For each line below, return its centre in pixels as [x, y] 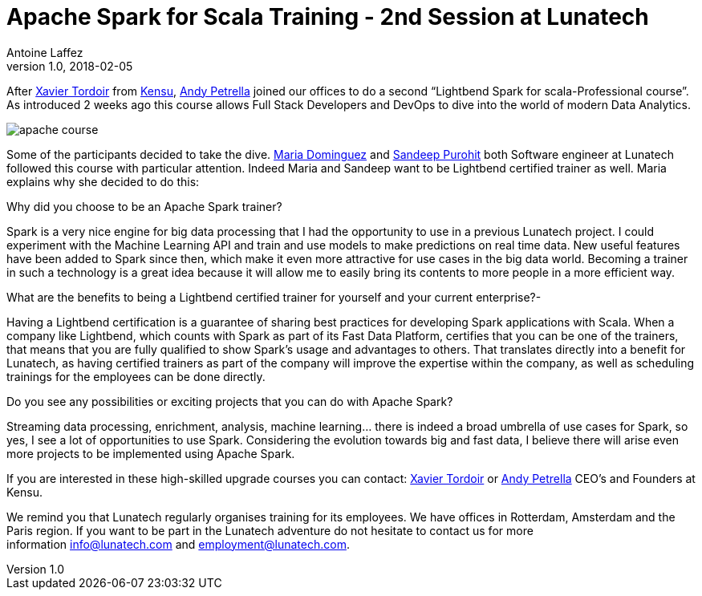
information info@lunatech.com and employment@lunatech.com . [178, 544]
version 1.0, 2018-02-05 [70, 66]
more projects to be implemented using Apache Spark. [151, 453]
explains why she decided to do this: [103, 181]
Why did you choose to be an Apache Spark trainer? [144, 206]
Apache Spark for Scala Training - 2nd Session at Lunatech [328, 17]
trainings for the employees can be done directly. [136, 376]
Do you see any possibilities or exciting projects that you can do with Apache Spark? [230, 401]
